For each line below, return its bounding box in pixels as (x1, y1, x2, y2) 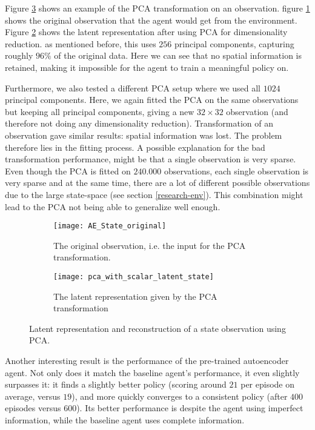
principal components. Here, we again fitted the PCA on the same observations (5, 93, 299, 106)
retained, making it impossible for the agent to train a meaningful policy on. (5, 61, 289, 73)
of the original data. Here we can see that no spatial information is (54, 49, 302, 62)
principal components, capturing (174, 37, 294, 50)
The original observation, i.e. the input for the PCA (53, 239, 246, 251)
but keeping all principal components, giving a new (5, 105, 194, 117)
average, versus (5, 389, 61, 402)
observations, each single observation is (164, 164, 309, 177)
